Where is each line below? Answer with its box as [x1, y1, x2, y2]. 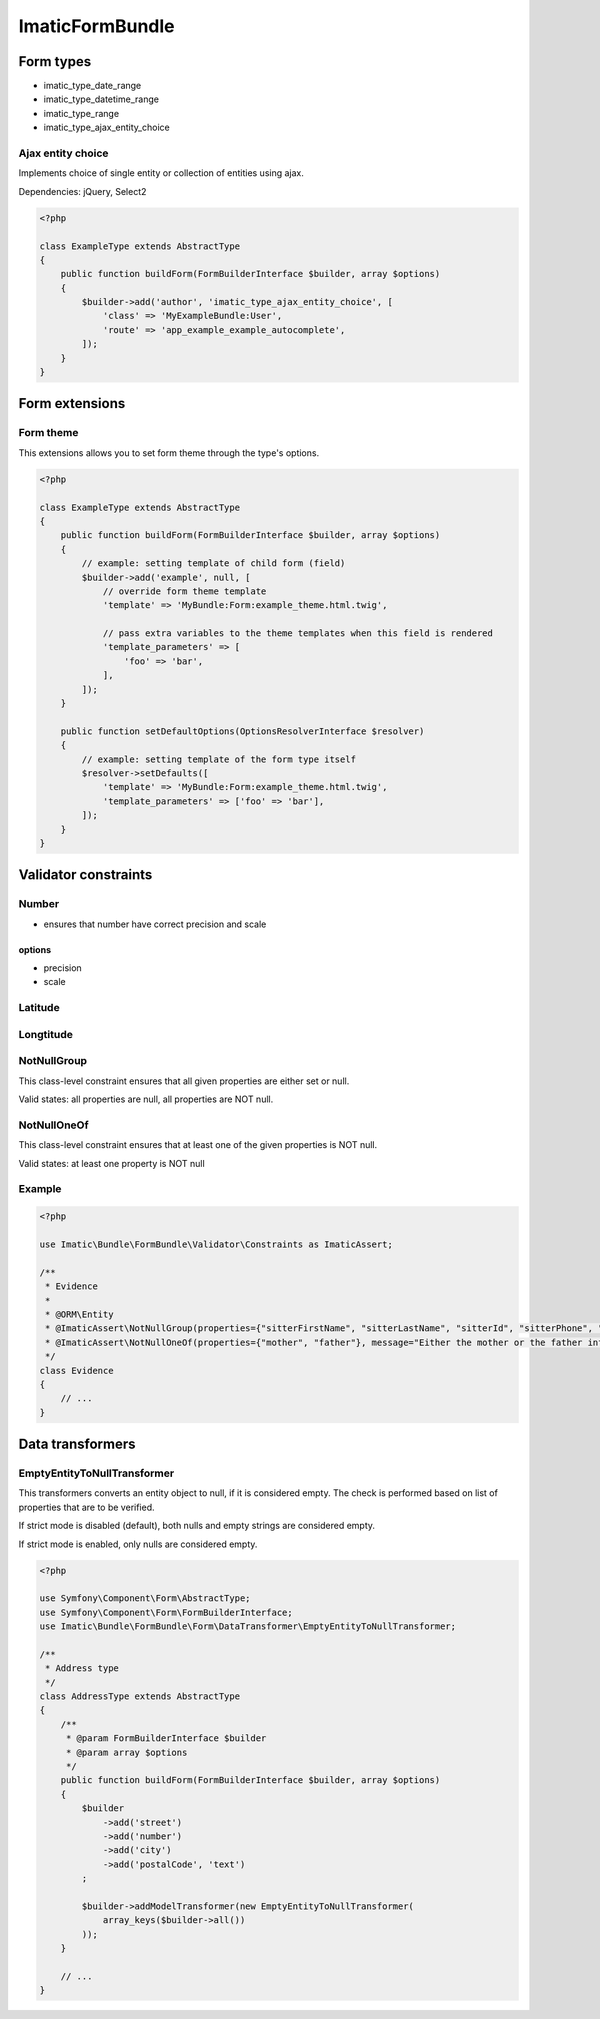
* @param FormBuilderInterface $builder [65, 1733, 267, 1744]
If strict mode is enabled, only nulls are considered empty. [18, 1538, 258, 1550]
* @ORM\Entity [45, 1308, 114, 1320]
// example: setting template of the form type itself [81, 753, 357, 765]
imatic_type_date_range [43, 80, 142, 92]
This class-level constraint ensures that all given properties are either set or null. [18, 1075, 350, 1087]
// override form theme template [102, 585, 267, 597]
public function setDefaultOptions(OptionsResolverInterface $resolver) [60, 725, 425, 737]
